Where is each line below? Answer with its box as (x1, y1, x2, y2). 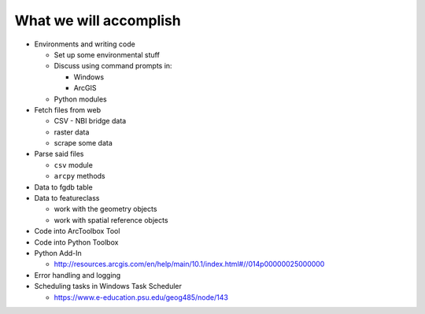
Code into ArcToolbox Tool (34, 227, 120, 236)
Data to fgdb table (34, 182, 94, 192)
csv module (54, 160, 94, 169)
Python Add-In (34, 248, 82, 257)
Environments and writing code (34, 39, 135, 49)
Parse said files (34, 150, 84, 159)
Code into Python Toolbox (34, 237, 119, 247)
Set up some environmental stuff (54, 50, 161, 59)
